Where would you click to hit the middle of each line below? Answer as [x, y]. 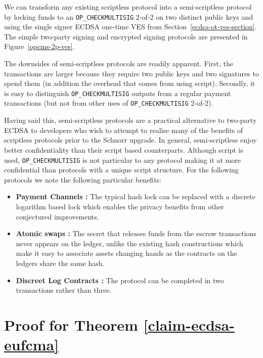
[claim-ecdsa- [189, 324]
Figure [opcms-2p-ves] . [39, 46]
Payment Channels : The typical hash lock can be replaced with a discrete [136, 196]
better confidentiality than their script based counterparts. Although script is [124, 149]
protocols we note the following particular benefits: [83, 179]
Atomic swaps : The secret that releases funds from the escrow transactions [136, 233]
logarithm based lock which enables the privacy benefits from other [120, 206]
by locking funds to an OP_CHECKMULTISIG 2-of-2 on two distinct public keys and [129, 16]
